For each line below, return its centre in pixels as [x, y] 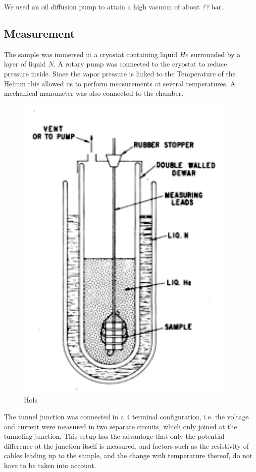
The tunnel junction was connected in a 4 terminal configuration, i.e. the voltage [127, 416]
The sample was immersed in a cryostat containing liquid [91, 54]
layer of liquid [25, 64]
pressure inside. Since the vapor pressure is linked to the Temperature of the [120, 73]
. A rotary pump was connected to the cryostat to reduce [140, 64]
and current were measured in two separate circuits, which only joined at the [121, 426]
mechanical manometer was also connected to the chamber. [94, 93]
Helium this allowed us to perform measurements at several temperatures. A [120, 83]
